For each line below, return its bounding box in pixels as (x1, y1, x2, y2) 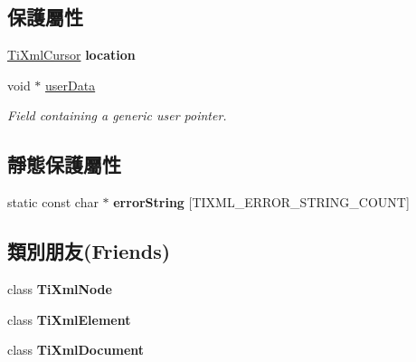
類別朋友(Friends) (7, 237, 171, 265)
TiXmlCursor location (7, 45, 136, 64)
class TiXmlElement (7, 310, 131, 329)
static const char (7, 193, 99, 212)
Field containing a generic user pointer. (7, 106, 227, 125)
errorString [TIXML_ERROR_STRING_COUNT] (113, 193, 410, 212)
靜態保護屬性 (7, 150, 121, 178)
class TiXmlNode (7, 279, 112, 298)
